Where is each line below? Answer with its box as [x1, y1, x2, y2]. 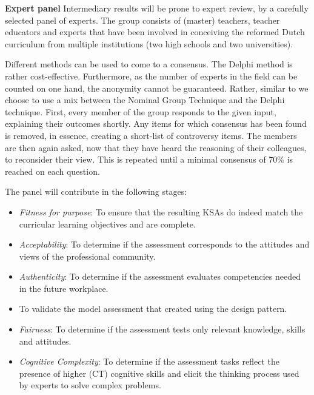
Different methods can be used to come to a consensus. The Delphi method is [5, 58, 293, 70]
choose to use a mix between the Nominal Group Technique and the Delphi [5, 93, 285, 106]
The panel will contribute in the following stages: [5, 185, 187, 198]
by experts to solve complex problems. [19, 379, 161, 391]
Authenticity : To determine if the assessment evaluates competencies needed [19, 270, 301, 283]
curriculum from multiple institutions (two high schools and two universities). [5, 37, 293, 50]
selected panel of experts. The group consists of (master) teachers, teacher [5, 13, 280, 26]
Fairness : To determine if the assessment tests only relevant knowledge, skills [19, 323, 306, 336]
